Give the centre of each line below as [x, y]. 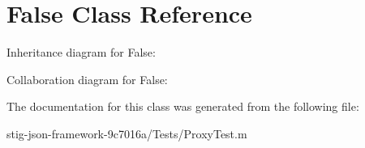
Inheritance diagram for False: [81, 52]
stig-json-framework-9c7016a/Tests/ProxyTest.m [127, 133]
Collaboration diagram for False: [87, 79]
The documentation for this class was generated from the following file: [183, 106]
